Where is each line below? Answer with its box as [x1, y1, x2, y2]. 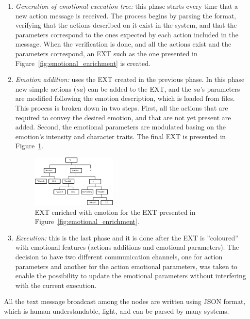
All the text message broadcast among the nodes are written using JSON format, [4, 296, 246, 306]
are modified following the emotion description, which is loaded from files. [15, 93, 235, 103]
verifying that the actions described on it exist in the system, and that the [15, 20, 237, 30]
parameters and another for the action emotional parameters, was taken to [15, 261, 237, 271]
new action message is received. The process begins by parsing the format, [15, 10, 236, 20]
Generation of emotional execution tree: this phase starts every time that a [15, 1, 238, 11]
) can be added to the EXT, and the [83, 83, 191, 94]
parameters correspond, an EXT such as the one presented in [15, 48, 198, 58]
